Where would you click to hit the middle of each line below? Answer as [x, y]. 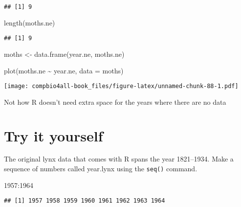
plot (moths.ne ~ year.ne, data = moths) [64, 70]
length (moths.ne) [30, 22]
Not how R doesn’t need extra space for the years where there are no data [115, 102]
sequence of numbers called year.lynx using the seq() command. [101, 169]
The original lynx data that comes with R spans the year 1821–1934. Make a [119, 159]
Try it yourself [54, 135]
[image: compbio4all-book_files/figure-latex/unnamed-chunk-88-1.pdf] [121, 86]
